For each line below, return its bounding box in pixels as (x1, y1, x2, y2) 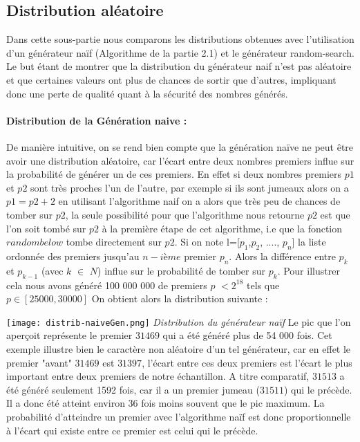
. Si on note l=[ (174, 234, 240, 249)
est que (320, 207, 350, 221)
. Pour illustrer (277, 263, 340, 277)
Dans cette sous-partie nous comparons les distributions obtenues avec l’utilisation (6, 32, 354, 46)
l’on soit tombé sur (6, 221, 86, 235)
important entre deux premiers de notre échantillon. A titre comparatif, (6, 369, 310, 383)
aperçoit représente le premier (6, 328, 133, 342)
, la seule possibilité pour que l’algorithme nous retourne (65, 207, 305, 221)
